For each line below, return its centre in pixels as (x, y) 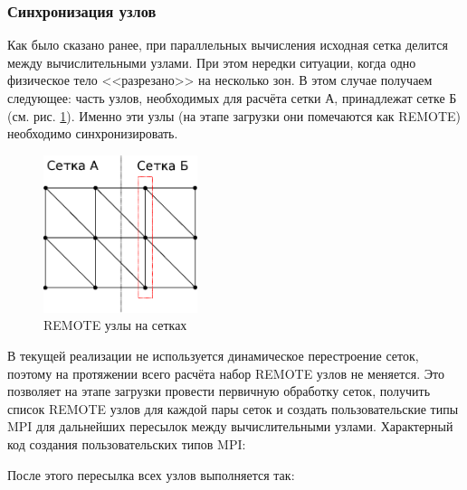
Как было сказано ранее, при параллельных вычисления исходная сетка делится (228, 45)
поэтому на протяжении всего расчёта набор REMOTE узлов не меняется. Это (226, 373)
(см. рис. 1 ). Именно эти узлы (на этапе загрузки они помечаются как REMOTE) (234, 115)
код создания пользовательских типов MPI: (127, 443)
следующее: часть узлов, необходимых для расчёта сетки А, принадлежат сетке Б (232, 98)
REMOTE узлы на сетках (115, 325)
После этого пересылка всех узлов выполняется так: (151, 474)
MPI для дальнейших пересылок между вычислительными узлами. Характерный (230, 426)
